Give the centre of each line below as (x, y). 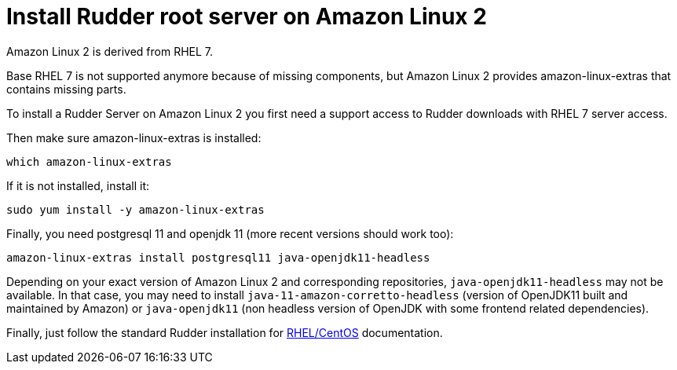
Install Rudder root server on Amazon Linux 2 (247, 16)
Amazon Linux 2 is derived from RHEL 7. (110, 51)
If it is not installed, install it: (78, 185)
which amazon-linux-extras (89, 161)
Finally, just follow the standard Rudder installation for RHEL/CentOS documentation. (225, 332)
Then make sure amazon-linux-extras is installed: (134, 137)
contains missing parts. (66, 89)
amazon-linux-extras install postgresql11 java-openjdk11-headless (218, 257)
